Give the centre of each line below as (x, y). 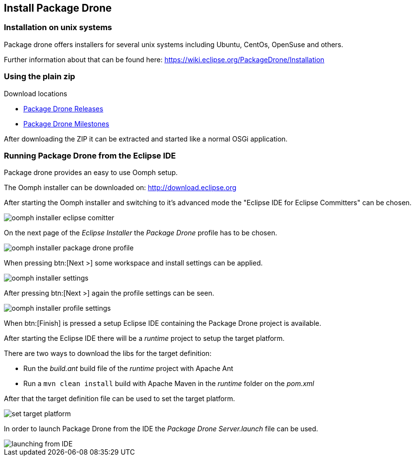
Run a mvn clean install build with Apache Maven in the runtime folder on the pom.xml (169, 384)
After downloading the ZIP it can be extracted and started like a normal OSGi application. (146, 139)
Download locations (36, 93)
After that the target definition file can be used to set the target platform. (120, 399)
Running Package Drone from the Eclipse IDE (90, 155)
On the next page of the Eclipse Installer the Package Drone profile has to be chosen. (141, 233)
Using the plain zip (40, 77)
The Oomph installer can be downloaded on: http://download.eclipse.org (120, 188)
